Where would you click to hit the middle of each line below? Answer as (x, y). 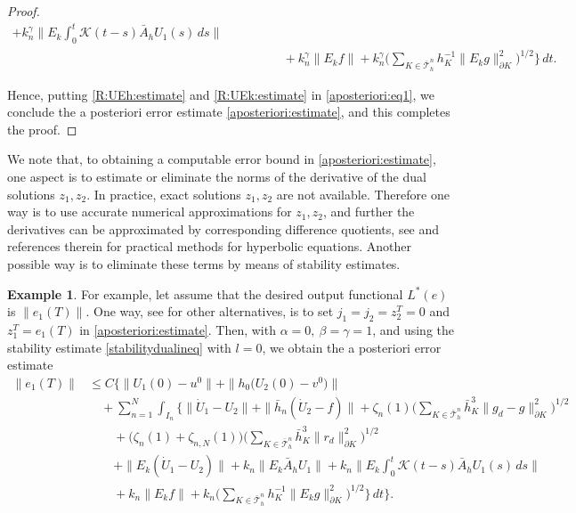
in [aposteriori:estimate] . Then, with (178, 329)
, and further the (369, 212)
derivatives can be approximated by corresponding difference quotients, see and (223, 228)
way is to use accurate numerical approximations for (150, 212)
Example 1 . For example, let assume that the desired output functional (205, 293)
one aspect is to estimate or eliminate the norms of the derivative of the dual (217, 177)
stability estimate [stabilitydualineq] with (119, 347)
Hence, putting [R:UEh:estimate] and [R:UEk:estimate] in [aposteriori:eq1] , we (221, 94)
